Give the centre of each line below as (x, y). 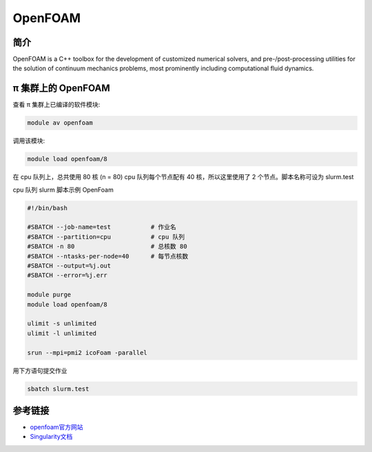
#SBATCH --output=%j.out (69, 266)
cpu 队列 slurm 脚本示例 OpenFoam (63, 189)
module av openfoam (60, 123)
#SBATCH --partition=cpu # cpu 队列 (106, 237)
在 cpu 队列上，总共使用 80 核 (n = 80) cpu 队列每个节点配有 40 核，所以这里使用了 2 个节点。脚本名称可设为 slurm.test (183, 177)
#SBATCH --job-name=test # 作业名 (102, 227)
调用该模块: (29, 141)
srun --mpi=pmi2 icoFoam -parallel (87, 352)
